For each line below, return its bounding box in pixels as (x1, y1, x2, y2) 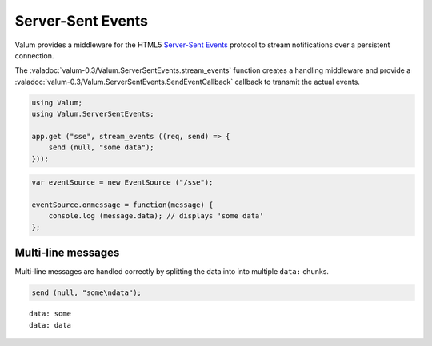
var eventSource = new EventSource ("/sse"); (31, 178, 214, 187)
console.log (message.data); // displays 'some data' (48, 212, 264, 221)
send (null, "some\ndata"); (31, 288, 142, 297)
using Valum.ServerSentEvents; (31, 109, 155, 119)
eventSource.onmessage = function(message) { (31, 201, 214, 209)
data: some (29, 309, 72, 319)
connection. (14, 50, 54, 60)
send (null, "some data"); (48, 143, 155, 152)
